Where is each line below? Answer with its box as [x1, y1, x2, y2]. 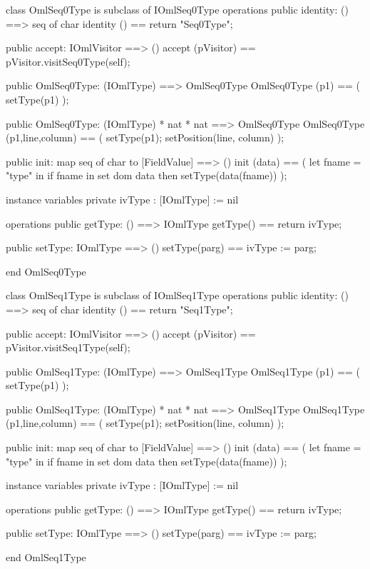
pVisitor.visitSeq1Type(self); [6, 340, 130, 355]
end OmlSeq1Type [6, 550, 86, 565]
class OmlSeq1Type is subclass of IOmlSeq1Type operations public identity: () [6, 288, 349, 303]
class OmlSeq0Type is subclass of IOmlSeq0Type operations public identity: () [6, 2, 349, 16]
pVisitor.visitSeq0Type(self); [6, 54, 130, 69]
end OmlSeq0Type [6, 263, 86, 278]
